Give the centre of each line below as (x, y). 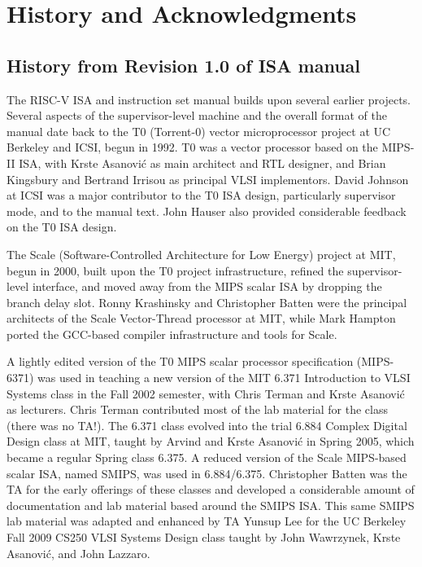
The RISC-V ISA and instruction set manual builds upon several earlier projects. (209, 99)
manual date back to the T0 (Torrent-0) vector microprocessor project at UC (199, 131)
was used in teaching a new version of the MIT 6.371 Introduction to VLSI (224, 378)
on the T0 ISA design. (62, 227)
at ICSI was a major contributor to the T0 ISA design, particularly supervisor (201, 195)
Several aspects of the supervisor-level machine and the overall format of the (197, 115)
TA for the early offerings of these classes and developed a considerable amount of (211, 489)
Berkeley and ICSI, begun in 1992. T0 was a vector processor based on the (192, 147)
